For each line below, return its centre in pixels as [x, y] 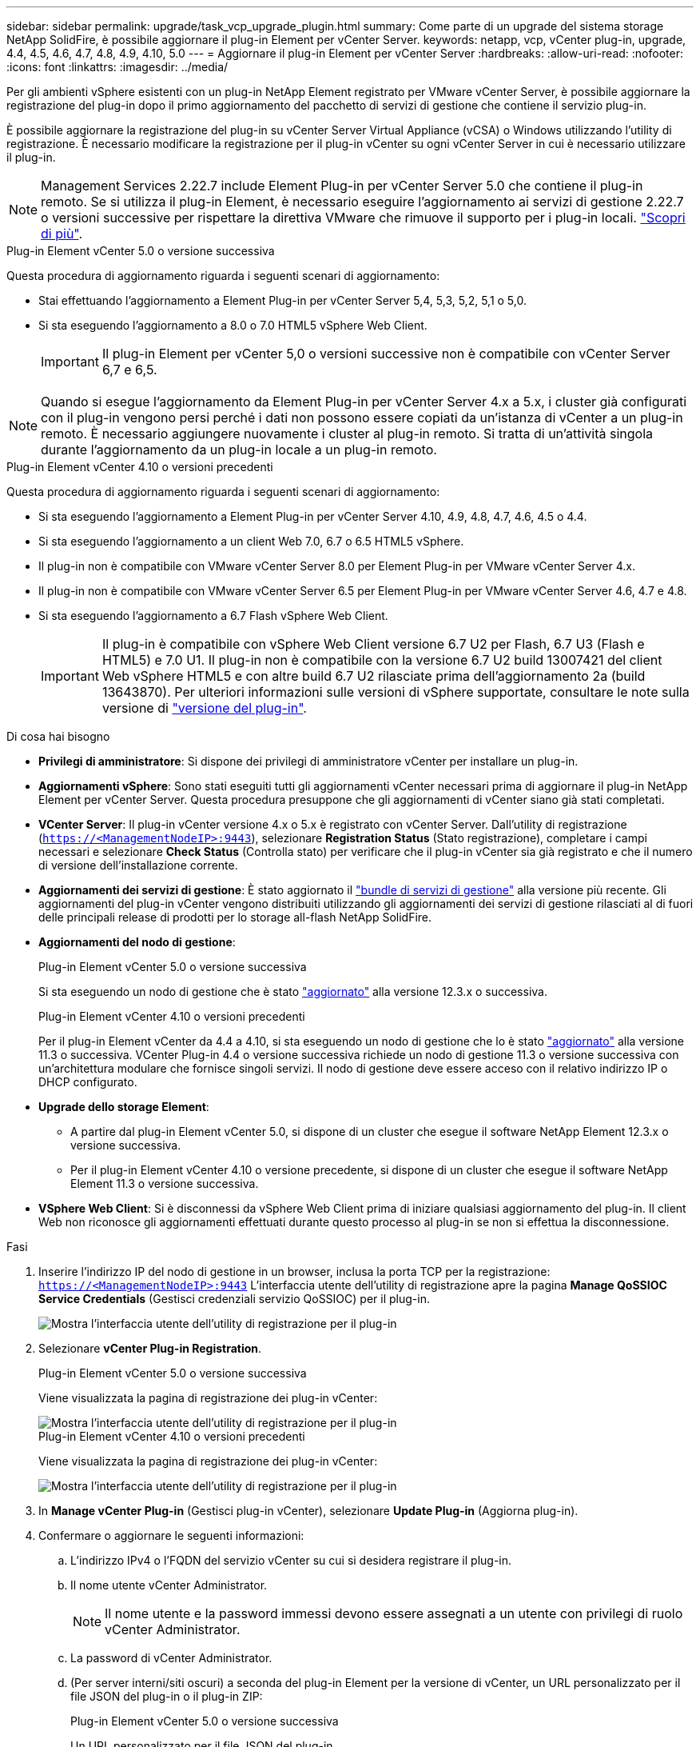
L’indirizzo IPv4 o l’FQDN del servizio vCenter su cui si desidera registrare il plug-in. [291, 1560]
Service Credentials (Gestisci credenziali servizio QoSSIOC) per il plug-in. [234, 1299]
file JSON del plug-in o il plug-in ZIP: [167, 1696]
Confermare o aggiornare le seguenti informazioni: [171, 1535]
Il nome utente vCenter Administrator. [169, 1585]
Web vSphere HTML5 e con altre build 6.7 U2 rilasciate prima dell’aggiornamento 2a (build [374, 676]
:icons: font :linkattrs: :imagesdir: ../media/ [117, 67]
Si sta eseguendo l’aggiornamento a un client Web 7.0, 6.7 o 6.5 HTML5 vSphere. [251, 541]
